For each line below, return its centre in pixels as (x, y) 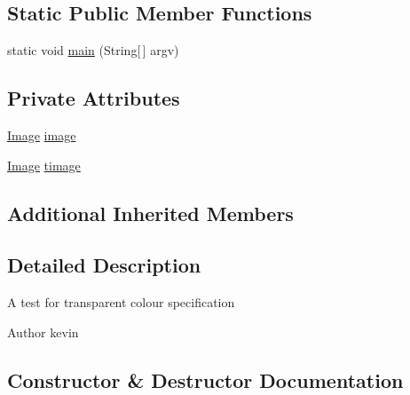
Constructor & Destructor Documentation (205, 379)
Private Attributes (94, 98)
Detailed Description (104, 265)
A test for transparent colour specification (121, 302)
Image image (42, 135)
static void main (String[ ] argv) (93, 50)
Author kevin (43, 332)
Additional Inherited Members (150, 213)
